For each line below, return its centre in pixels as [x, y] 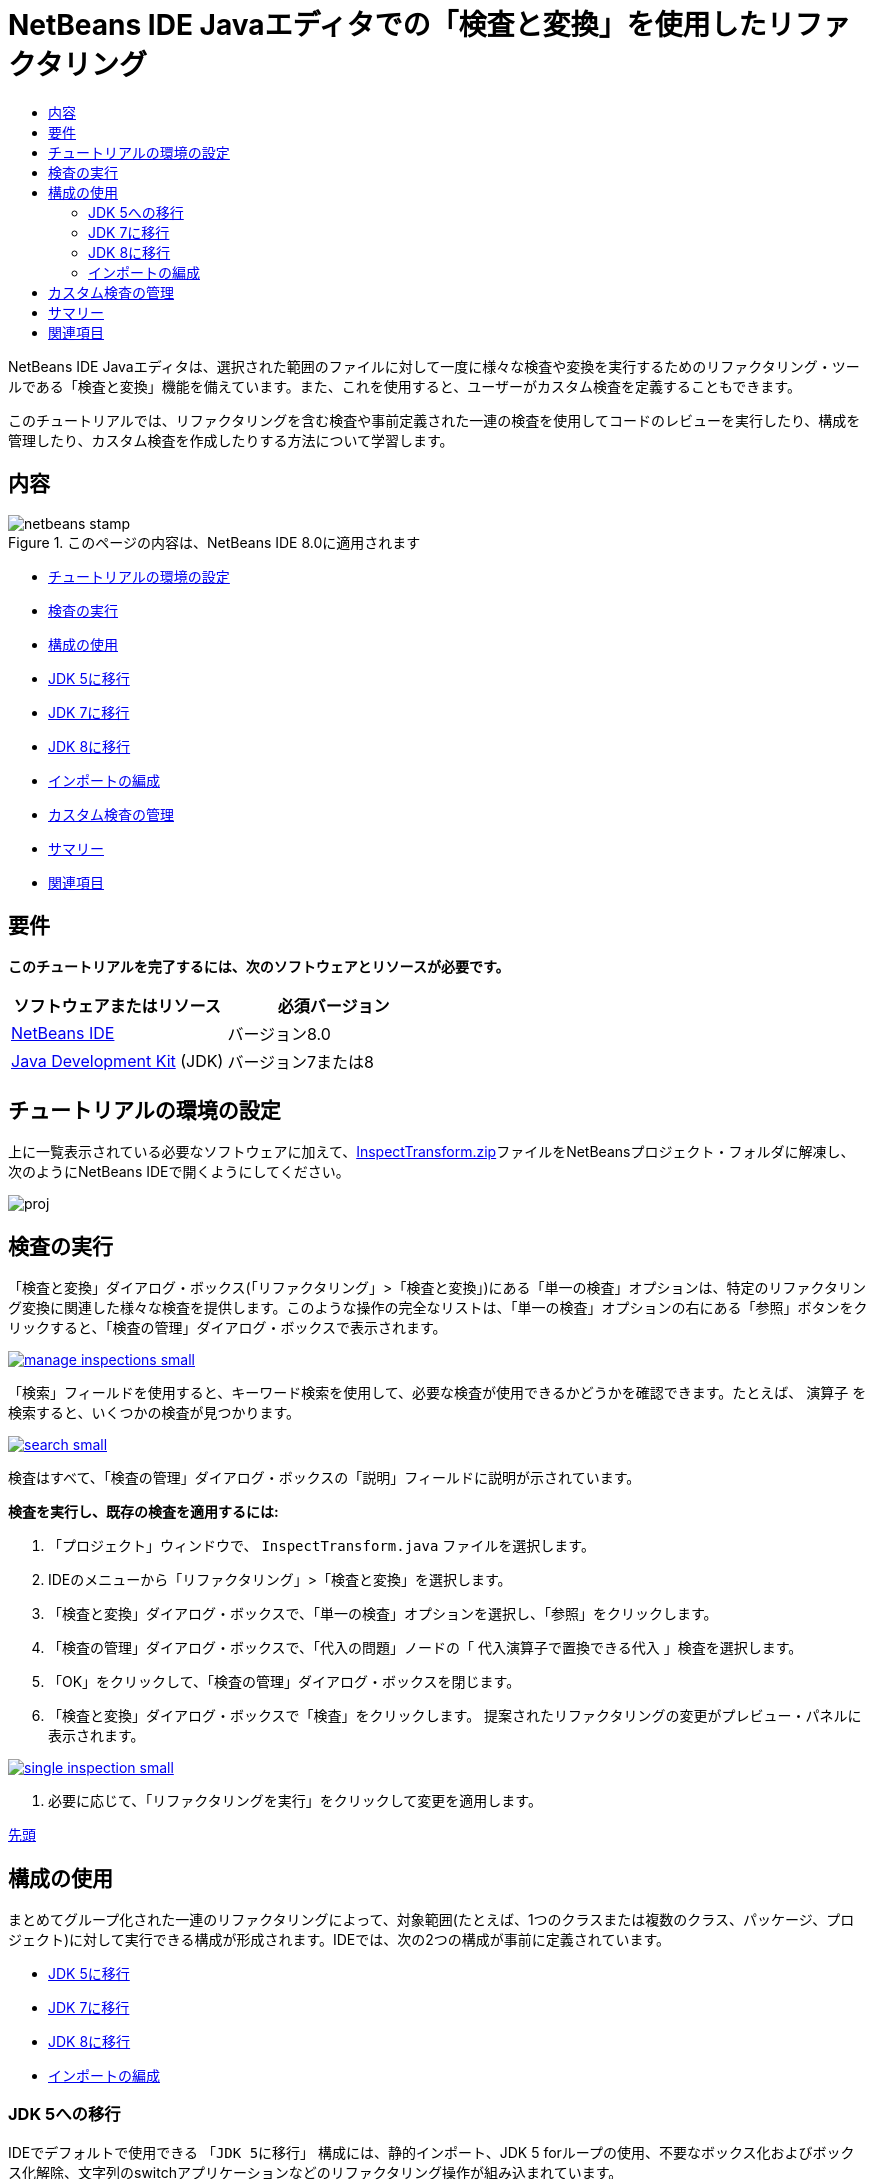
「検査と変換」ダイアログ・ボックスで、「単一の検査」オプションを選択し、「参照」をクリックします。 [383, 1614]
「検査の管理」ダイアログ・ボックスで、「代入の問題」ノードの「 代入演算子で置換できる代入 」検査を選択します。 [425, 1648]
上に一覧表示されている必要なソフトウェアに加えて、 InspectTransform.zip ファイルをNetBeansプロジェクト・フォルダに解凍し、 [431, 1152]
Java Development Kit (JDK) [117, 1061]
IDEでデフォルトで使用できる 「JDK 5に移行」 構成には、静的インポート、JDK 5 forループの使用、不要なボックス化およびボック [431, 2152]
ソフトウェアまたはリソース [117, 1006]
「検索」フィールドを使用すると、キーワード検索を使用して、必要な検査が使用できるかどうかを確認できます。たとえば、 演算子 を [437, 1393]
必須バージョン [333, 1006]
